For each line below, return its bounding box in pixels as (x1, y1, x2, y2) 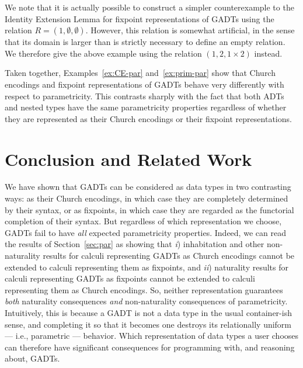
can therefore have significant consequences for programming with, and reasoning (5, 341, 295, 353)
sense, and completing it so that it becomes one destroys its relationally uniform (5, 318, 292, 330)
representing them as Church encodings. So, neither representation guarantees (5, 283, 283, 296)
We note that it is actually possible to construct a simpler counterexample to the (5, 1, 294, 13)
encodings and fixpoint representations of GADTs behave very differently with (5, 78, 284, 90)
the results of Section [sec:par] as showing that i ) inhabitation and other (5, 238, 264, 250)
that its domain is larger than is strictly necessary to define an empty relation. (5, 36, 285, 48)
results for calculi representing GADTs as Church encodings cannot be (43, 249, 295, 262)
